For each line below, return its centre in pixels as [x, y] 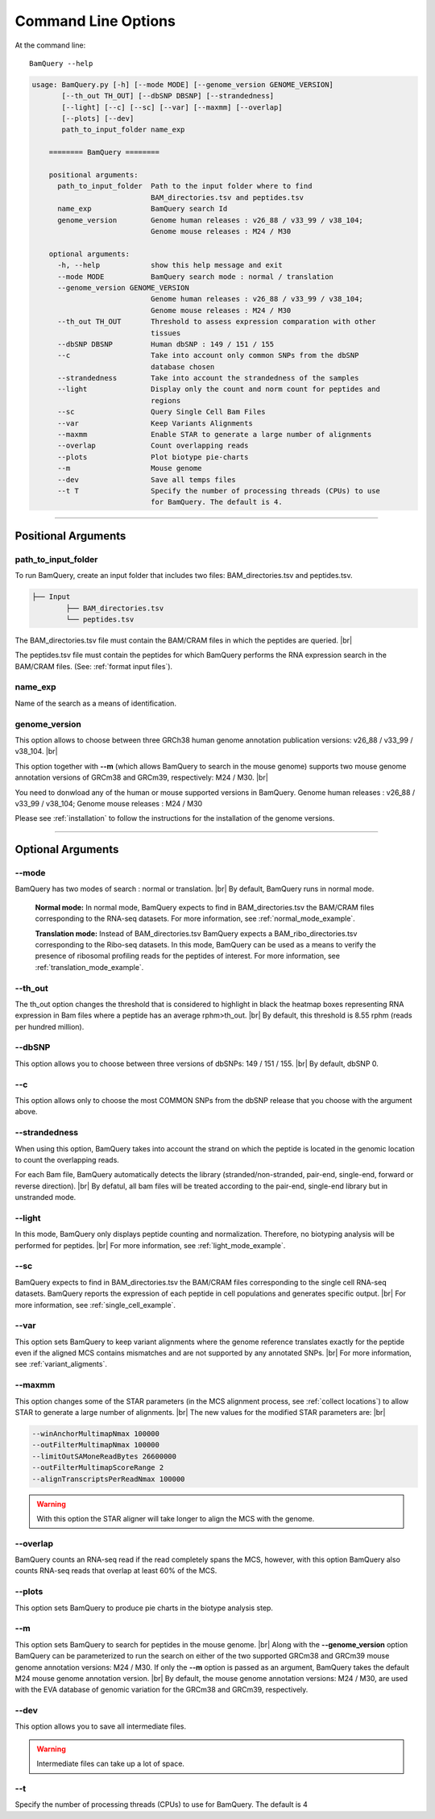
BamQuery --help [61, 63]
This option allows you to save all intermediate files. [101, 1726]
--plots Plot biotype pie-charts [153, 457]
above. [26, 1112]
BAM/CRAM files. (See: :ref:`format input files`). [94, 666]
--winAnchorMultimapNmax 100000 [96, 1434]
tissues [166, 333]
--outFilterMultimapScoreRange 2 [98, 1468]
